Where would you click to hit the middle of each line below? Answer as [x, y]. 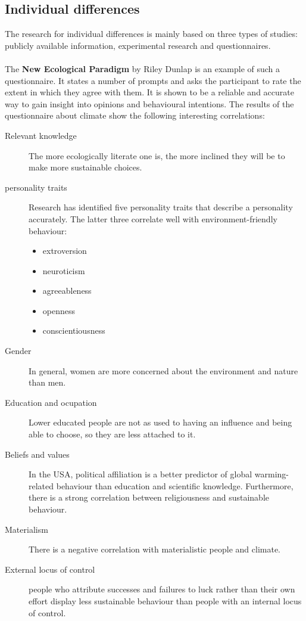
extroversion [65, 251]
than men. [47, 382]
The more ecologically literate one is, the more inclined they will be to [157, 155]
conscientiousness [74, 330]
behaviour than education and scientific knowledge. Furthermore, [175, 485]
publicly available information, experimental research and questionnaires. [138, 45]
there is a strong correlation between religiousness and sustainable [149, 497]
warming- [271, 474]
